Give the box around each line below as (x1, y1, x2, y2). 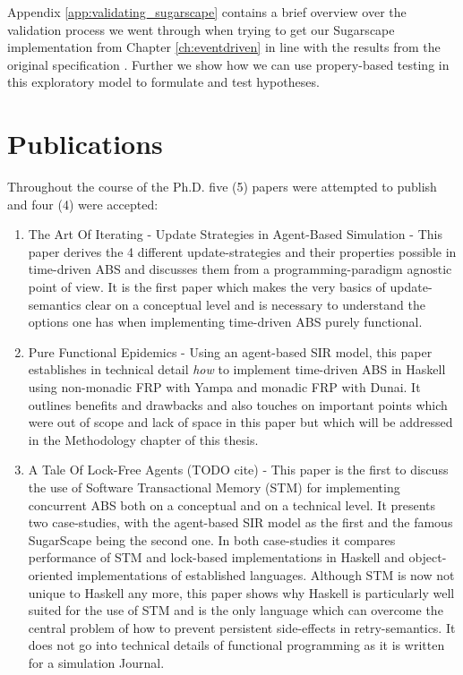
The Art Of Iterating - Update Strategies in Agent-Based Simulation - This (28, 225, 442, 244)
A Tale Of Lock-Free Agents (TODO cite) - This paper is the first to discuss (28, 460, 449, 479)
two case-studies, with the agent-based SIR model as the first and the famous (28, 513, 453, 532)
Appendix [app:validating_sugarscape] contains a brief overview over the (7, 3, 407, 21)
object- (408, 548, 447, 567)
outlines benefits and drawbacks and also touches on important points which (28, 395, 448, 414)
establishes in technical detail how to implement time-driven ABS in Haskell (28, 360, 446, 379)
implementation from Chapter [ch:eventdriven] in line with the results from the (7, 38, 441, 56)
